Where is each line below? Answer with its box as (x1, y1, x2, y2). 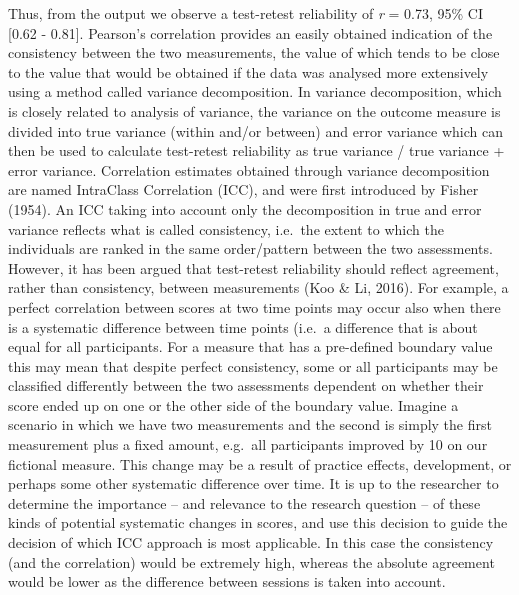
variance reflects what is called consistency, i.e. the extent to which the (8, 218, 444, 239)
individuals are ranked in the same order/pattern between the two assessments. (8, 238, 493, 259)
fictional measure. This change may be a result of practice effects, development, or (8, 453, 512, 474)
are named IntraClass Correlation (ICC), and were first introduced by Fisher (8, 179, 479, 200)
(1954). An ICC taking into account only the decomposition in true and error (8, 198, 482, 219)
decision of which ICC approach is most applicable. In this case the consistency (8, 532, 494, 553)
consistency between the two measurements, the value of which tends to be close (8, 42, 500, 63)
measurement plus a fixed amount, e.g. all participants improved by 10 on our (8, 434, 488, 455)
